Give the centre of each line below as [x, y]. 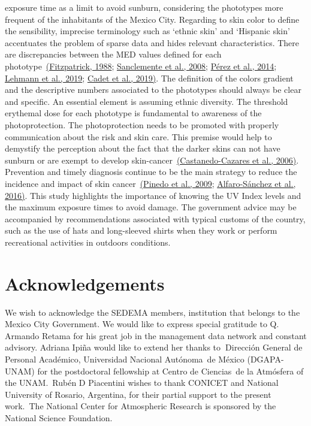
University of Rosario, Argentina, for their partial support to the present [138, 394]
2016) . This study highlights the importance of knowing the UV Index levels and [153, 195]
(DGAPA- [265, 359]
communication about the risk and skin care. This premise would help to [138, 136]
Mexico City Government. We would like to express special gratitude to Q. [142, 324]
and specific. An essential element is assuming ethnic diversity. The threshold [147, 101]
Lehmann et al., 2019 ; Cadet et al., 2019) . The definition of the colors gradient [149, 78]
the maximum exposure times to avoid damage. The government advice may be [151, 207]
